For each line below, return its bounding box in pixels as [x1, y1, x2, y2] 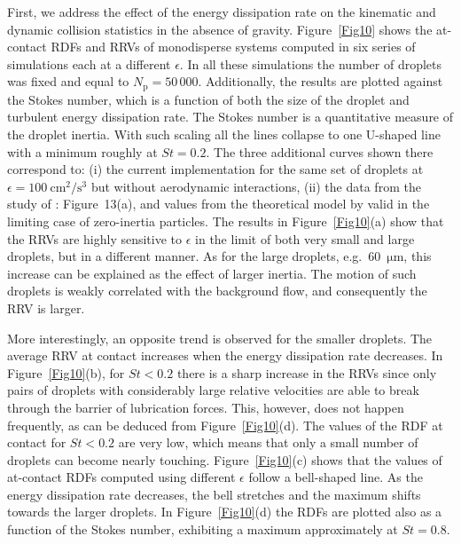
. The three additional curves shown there [206, 142, 434, 161]
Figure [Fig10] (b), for [7, 363, 125, 382]
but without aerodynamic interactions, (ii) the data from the [90, 177, 421, 195]
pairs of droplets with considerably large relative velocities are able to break [7, 381, 419, 399]
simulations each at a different [7, 54, 171, 73]
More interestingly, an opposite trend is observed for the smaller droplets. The [7, 328, 433, 347]
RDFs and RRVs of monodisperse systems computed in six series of [51, 37, 416, 56]
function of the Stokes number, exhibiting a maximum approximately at [7, 520, 398, 539]
